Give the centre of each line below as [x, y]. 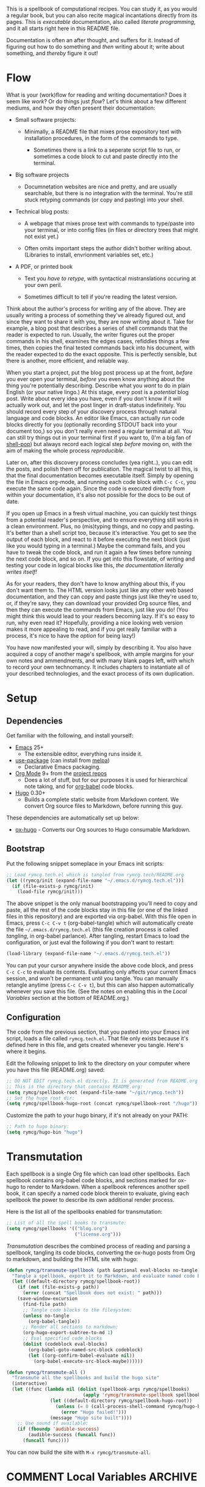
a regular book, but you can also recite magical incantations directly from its [102, 15]
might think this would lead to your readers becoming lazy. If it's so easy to [101, 616]
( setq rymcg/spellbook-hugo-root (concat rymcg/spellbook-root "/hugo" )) [102, 1104]
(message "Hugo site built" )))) [91, 1418]
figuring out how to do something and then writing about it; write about [95, 47]
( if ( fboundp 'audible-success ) [58, 1429]
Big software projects [42, 174]
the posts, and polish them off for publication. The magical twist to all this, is [102, 469]
